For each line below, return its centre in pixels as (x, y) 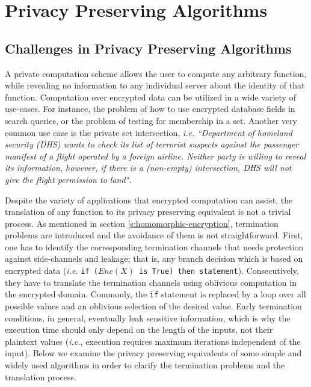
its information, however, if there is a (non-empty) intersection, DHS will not (148, 168)
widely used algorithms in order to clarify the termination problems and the (145, 364)
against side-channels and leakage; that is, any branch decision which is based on (154, 259)
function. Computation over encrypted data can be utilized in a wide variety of (150, 97)
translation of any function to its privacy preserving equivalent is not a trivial (148, 212)
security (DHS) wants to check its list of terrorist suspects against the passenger (152, 144)
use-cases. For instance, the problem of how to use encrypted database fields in (150, 109)
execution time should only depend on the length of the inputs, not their (139, 330)
